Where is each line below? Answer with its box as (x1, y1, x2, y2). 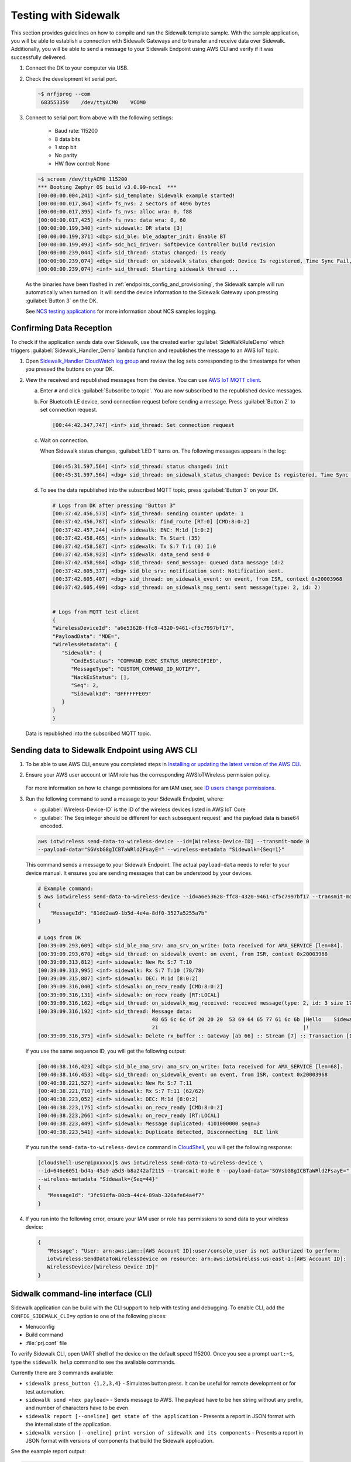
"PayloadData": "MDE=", (52, 633, 121, 640)
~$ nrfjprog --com (37, 91, 91, 98)
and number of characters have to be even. (25, 1404, 130, 1412)
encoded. (40, 822, 64, 829)
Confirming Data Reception (11, 323, 112, 333)
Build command (25, 1331, 64, 1339)
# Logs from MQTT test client (52, 608, 139, 615)
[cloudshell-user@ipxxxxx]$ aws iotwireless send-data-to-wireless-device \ (37, 1159, 263, 1166)
